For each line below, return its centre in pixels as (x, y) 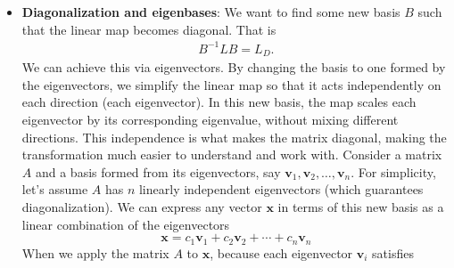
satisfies (393, 252)
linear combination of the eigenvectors (126, 224)
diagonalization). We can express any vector (142, 206)
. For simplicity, (393, 171)
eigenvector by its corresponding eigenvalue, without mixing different (210, 119)
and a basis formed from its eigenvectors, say (158, 171)
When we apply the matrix (95, 252)
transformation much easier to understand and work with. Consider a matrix (232, 154)
